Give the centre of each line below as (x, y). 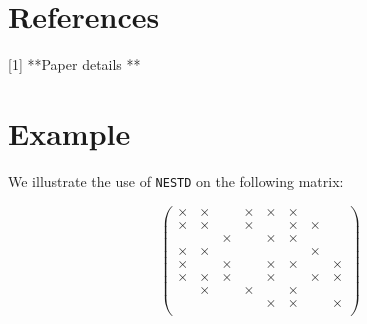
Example (69, 132)
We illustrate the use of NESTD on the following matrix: (176, 180)
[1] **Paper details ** (74, 64)
